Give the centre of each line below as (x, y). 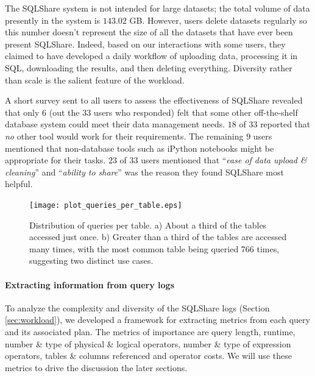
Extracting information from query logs (90, 284)
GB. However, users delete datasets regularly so (218, 20)
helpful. (19, 184)
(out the (64, 112)
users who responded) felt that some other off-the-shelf (196, 112)
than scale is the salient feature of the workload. (95, 80)
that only (22, 112)
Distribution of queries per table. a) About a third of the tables (148, 225)
